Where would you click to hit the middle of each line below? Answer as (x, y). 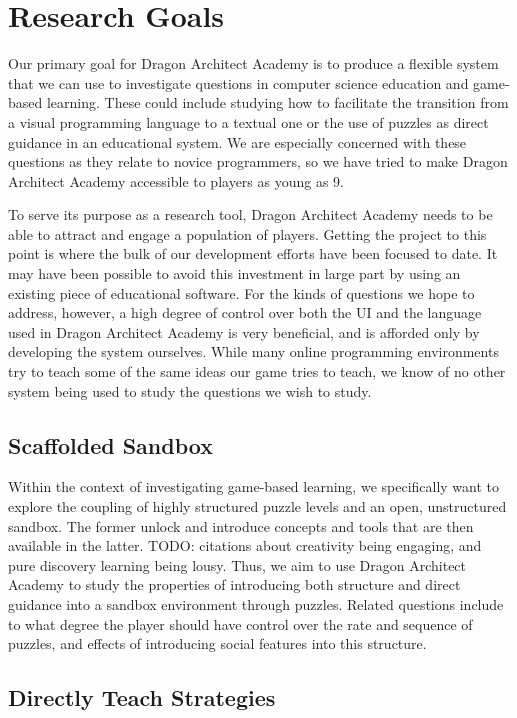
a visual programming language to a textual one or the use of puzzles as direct (248, 121)
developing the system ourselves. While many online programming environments (253, 351)
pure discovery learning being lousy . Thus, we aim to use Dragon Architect (237, 564)
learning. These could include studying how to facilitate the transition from (277, 102)
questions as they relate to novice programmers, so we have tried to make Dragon (258, 161)
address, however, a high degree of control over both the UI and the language (245, 312)
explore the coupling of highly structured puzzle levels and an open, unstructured (257, 506)
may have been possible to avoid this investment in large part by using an (234, 273)
